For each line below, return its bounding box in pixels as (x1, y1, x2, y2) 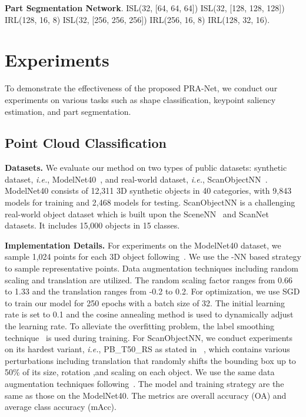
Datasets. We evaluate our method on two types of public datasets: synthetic (5, 161, 287, 174)
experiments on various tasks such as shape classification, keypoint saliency (5, 93, 276, 105)
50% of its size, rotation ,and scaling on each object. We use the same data (5, 366, 275, 378)
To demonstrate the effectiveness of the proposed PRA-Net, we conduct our (5, 82, 278, 94)
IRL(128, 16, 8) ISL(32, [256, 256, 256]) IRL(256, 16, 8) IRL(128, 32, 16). (5, 13, 270, 25)
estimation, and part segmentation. (5, 105, 131, 117)
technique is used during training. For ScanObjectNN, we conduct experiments (5, 331, 293, 343)
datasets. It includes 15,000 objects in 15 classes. (5, 219, 180, 231)
